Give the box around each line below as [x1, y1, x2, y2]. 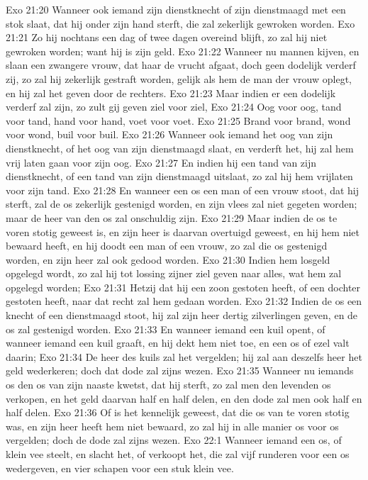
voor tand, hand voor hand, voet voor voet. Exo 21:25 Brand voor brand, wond [6, 113, 351, 128]
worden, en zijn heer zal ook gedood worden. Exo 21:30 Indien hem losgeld [6, 252, 330, 267]
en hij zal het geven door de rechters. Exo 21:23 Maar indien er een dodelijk [6, 85, 336, 100]
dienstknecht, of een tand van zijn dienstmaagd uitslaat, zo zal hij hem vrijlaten [6, 169, 353, 184]
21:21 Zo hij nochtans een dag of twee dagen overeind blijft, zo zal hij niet [6, 30, 328, 45]
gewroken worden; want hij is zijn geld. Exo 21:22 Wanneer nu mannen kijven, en [6, 43, 359, 58]
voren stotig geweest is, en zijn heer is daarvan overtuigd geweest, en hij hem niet [6, 224, 360, 239]
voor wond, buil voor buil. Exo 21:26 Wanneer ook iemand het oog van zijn [6, 127, 333, 142]
